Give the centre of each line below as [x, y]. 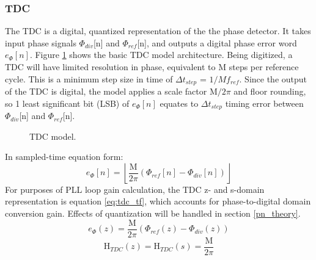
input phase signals [41, 42]
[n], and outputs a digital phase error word [217, 42]
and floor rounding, [270, 91]
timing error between [264, 103]
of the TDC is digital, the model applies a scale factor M [111, 91]
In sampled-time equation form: [64, 157]
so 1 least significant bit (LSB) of [67, 103]
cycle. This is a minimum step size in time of [89, 78]
